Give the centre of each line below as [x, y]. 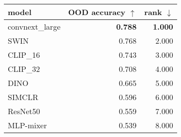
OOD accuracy [97, 12]
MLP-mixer [27, 125]
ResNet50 [24, 111]
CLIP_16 [24, 55]
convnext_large [34, 26]
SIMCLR [23, 97]
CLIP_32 [24, 69]
